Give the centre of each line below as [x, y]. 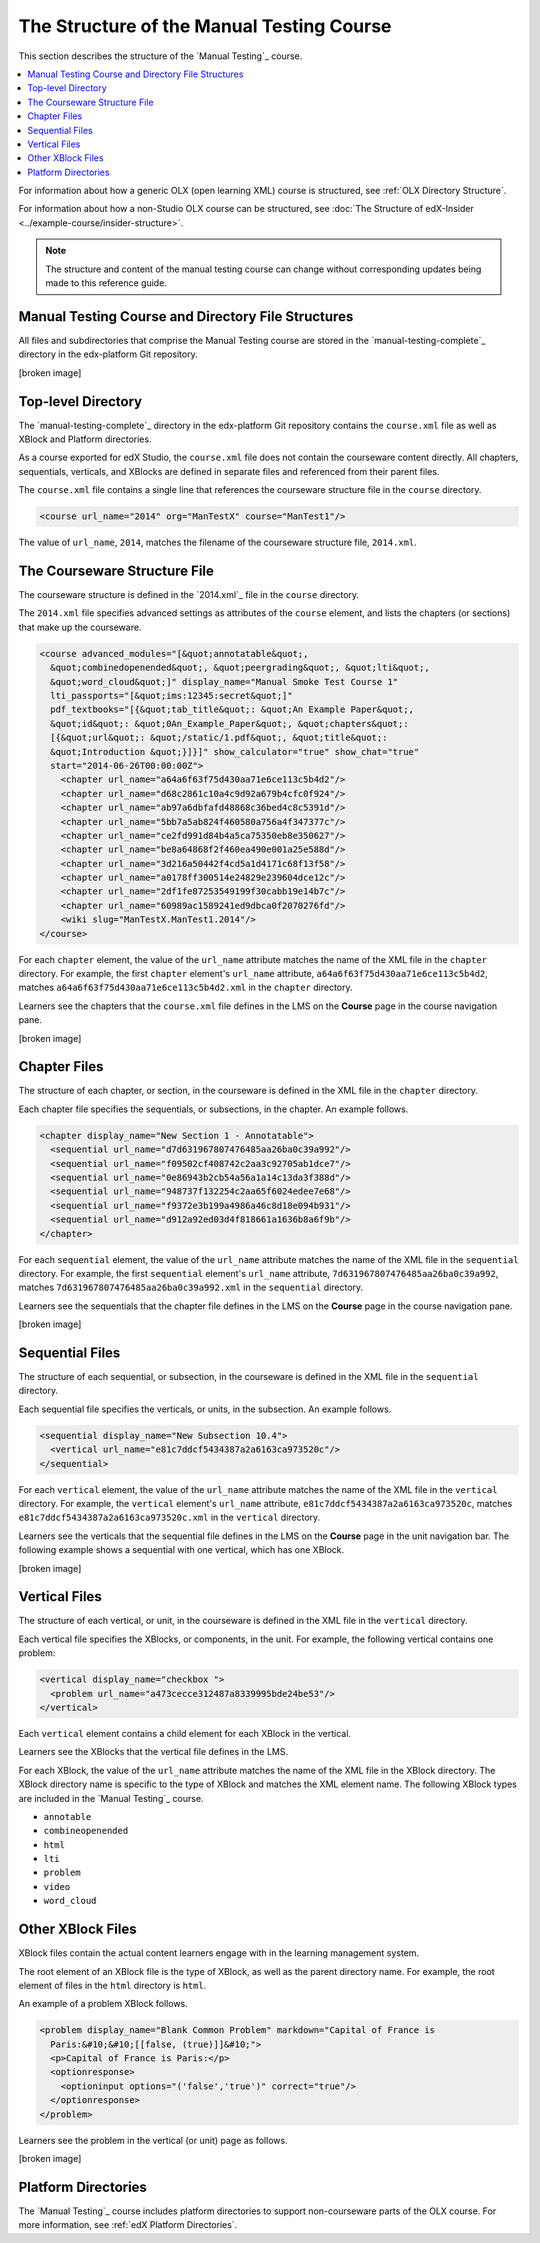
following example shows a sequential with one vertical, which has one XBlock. [181, 1550]
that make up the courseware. [80, 627]
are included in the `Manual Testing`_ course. [111, 1798]
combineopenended [86, 1831]
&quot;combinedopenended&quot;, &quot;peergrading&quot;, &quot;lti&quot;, [240, 668]
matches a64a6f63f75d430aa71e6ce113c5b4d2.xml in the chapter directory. [186, 987]
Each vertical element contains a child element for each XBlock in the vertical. [185, 1733]
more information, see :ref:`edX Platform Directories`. [128, 2225]
